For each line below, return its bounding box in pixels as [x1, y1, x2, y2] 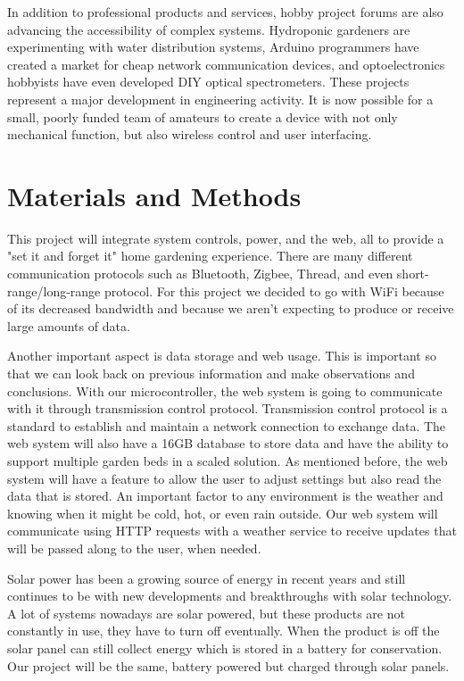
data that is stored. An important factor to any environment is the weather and [7, 486, 443, 505]
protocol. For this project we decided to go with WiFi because [104, 281, 444, 300]
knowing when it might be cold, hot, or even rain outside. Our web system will [7, 503, 438, 522]
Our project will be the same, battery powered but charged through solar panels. [7, 656, 450, 675]
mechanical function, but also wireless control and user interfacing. [7, 125, 372, 144]
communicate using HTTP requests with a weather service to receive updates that [7, 521, 457, 540]
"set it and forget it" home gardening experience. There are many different [7, 246, 413, 265]
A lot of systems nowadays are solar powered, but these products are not [7, 603, 405, 622]
